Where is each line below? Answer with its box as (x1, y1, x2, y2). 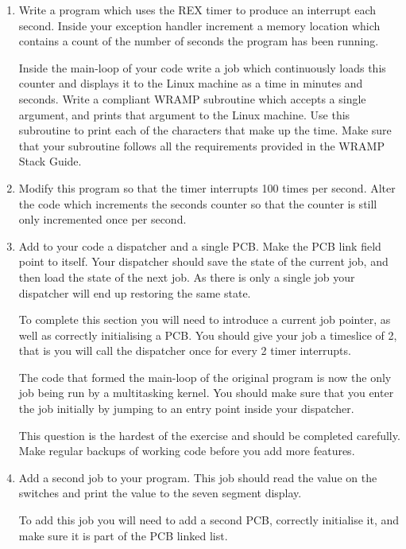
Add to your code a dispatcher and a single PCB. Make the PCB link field (18, 237, 381, 254)
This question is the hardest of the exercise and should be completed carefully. (18, 426, 400, 443)
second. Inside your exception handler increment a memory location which (18, 17, 381, 33)
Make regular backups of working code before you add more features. (18, 442, 355, 459)
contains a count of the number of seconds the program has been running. (18, 33, 379, 49)
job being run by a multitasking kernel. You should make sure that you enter (18, 384, 394, 401)
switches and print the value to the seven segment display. (18, 485, 302, 501)
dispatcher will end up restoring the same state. (18, 284, 251, 301)
